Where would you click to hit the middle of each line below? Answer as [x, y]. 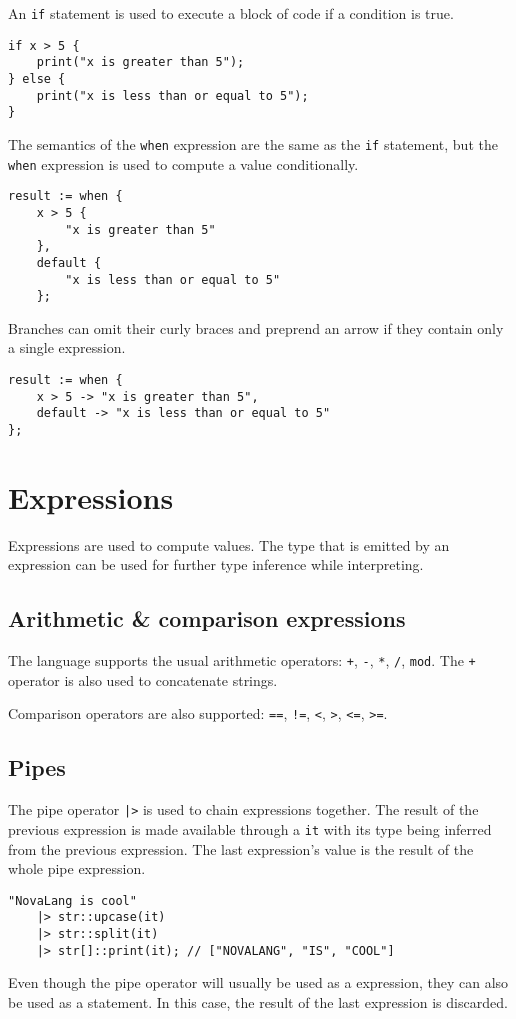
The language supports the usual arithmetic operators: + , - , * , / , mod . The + [242, 660]
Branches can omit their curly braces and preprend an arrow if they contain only [256, 327]
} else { [37, 78]
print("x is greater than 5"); [140, 62]
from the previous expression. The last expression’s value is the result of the [241, 848]
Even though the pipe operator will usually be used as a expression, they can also [258, 982]
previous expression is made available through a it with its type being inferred [250, 828]
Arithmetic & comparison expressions [207, 618]
